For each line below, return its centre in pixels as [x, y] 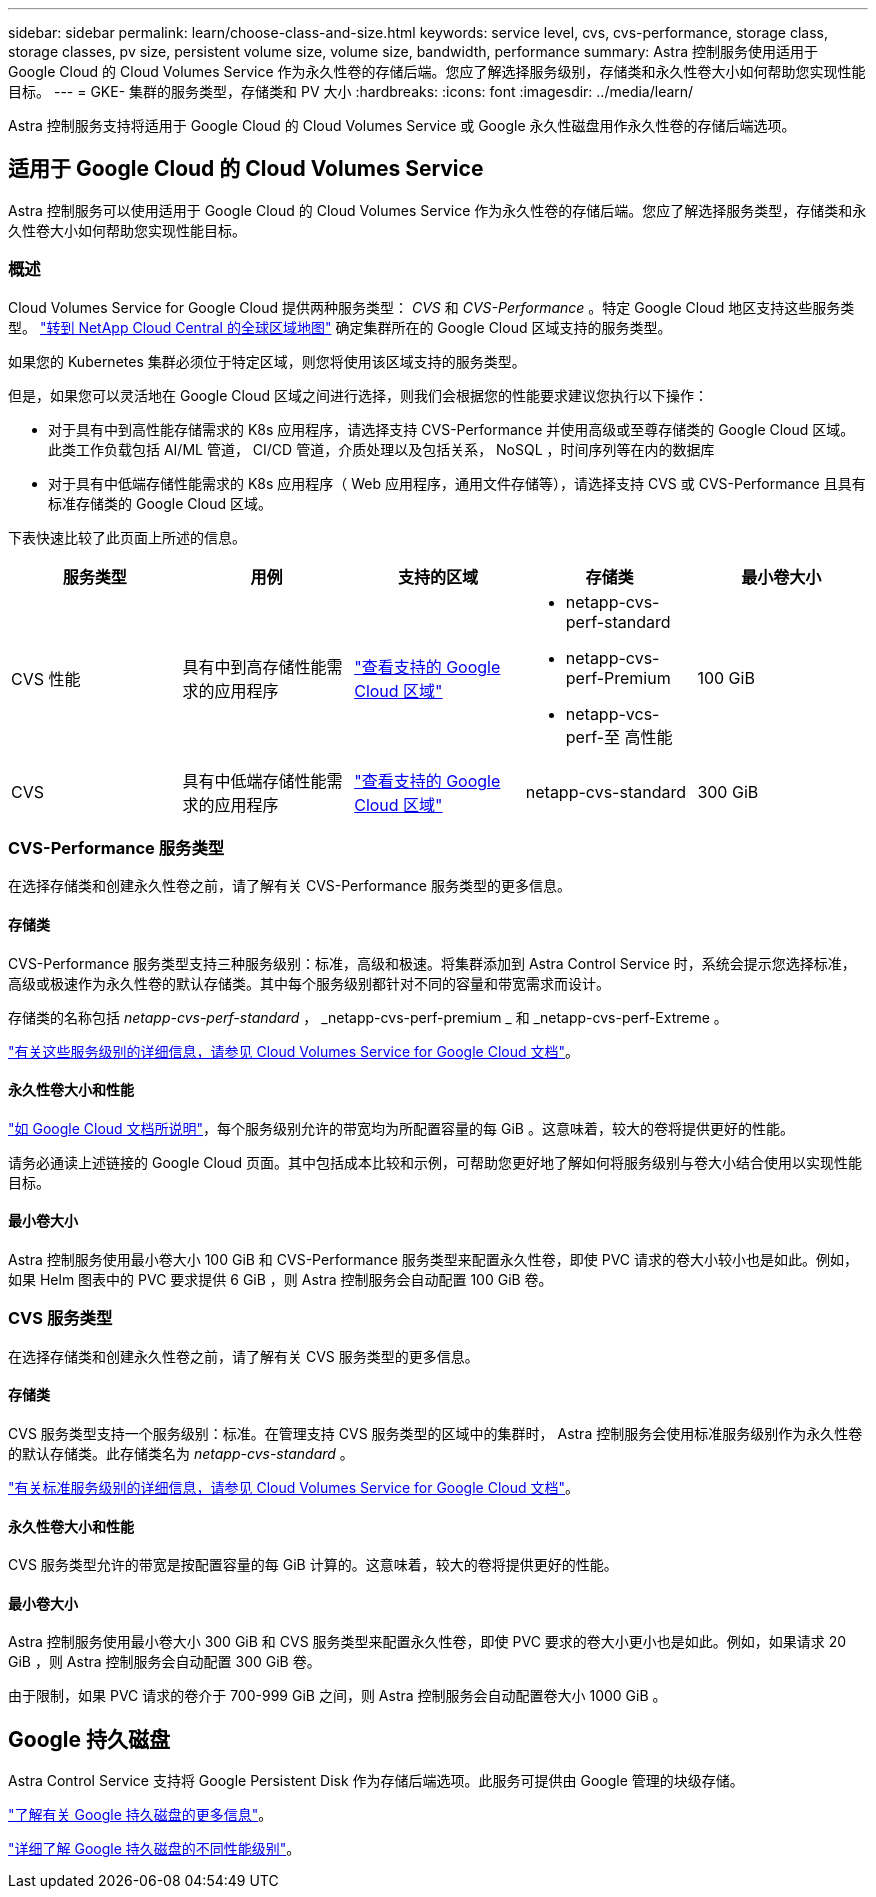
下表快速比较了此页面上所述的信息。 [127, 537]
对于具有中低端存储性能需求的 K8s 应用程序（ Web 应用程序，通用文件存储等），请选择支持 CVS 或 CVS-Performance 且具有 [457, 483]
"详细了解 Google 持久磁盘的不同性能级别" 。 [154, 1849]
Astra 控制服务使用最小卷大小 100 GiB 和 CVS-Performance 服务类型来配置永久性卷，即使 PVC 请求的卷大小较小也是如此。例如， [433, 1259]
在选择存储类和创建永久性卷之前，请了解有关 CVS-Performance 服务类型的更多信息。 [289, 886]
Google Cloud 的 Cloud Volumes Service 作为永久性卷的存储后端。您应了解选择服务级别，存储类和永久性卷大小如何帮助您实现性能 [437, 71]
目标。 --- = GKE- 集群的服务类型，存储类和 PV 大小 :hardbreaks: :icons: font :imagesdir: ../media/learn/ [351, 91]
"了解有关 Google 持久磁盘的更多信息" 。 [140, 1815]
